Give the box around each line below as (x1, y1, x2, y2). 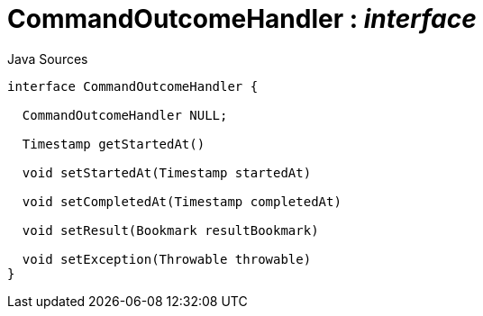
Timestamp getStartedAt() (22, 136, 205, 151)
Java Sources (7, 50, 88, 67)
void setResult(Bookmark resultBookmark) (22, 222, 319, 238)
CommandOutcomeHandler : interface (7, 4, 477, 34)
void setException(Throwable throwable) (22, 251, 312, 266)
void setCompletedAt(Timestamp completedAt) (22, 194, 342, 209)
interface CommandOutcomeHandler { (7, 78, 259, 94)
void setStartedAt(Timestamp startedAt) (22, 165, 312, 180)
